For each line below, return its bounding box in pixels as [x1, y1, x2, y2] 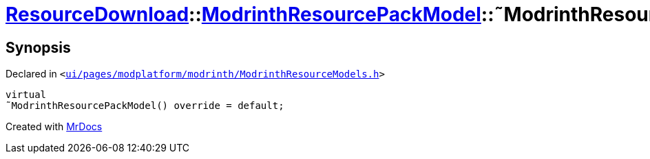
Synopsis [6, 38, 71, 56]
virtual [6, 89, 47, 101]
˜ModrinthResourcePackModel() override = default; [6, 100, 284, 112]
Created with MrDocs [6, 121, 103, 133]
